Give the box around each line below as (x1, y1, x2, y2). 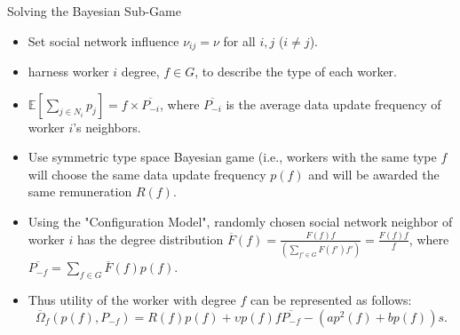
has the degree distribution (76, 229, 224, 248)
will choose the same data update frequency (28, 164, 266, 183)
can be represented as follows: (250, 291, 412, 309)
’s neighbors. (73, 117, 141, 136)
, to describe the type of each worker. (194, 62, 397, 81)
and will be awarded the (308, 164, 440, 183)
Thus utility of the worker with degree (28, 291, 236, 309)
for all (223, 31, 256, 50)
